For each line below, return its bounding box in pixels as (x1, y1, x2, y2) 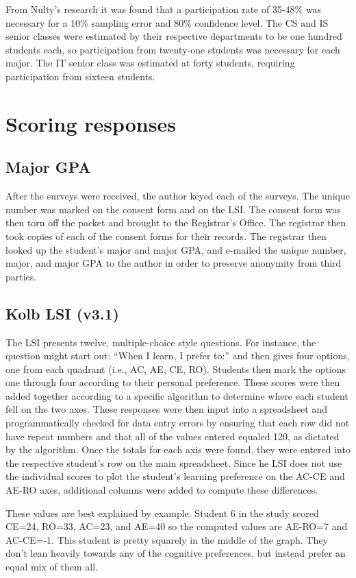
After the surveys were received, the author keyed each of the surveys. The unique (5, 189, 350, 203)
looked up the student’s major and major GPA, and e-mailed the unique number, (5, 242, 346, 256)
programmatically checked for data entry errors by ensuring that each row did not (5, 416, 350, 430)
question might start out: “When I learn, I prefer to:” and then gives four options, (5, 348, 350, 363)
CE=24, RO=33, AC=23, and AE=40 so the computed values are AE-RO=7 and (5, 519, 348, 533)
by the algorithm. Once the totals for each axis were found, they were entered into (5, 442, 351, 457)
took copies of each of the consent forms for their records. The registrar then (5, 228, 327, 243)
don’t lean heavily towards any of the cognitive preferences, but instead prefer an (5, 546, 346, 560)
